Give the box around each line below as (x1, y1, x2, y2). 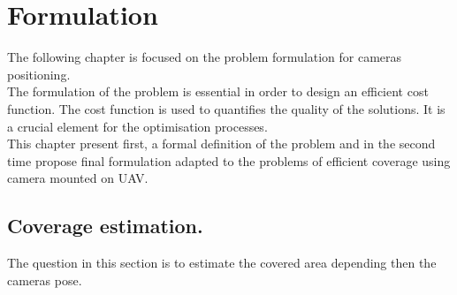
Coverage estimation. (7, 212, 203, 239)
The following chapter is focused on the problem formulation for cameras (7, 48, 402, 66)
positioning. (7, 64, 71, 83)
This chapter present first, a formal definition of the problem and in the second (7, 134, 436, 153)
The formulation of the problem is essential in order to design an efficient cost (7, 82, 429, 101)
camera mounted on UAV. (7, 169, 149, 187)
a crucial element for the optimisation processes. (7, 117, 268, 135)
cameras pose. (7, 270, 82, 289)
